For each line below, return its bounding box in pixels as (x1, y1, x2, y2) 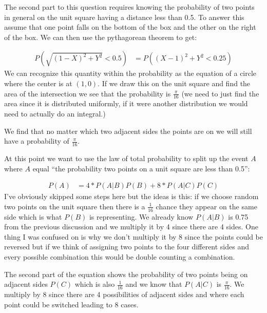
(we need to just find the (181, 88, 259, 99)
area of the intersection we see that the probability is (4, 88, 171, 99)
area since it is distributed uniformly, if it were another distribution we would (4, 98, 248, 109)
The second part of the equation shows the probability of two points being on (4, 268, 248, 279)
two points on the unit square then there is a (4, 201, 145, 211)
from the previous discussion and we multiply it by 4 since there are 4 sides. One (4, 221, 258, 232)
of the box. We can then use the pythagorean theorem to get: (4, 31, 197, 42)
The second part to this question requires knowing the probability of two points (4, 2, 255, 12)
